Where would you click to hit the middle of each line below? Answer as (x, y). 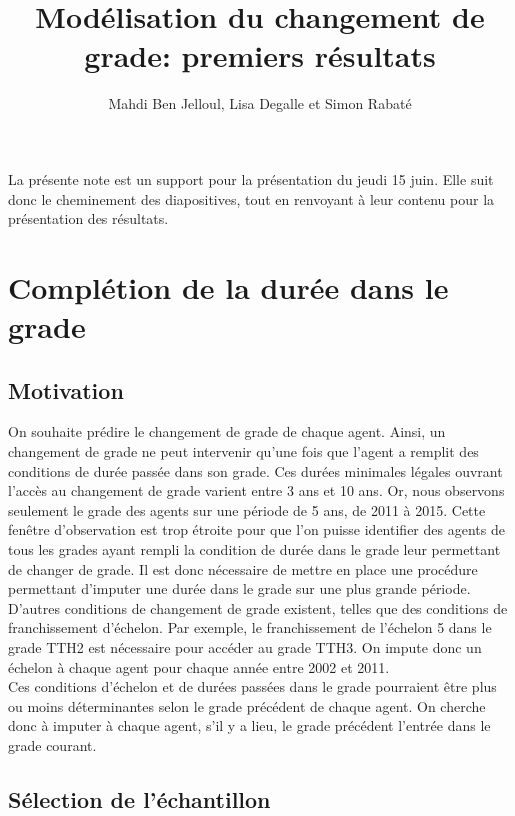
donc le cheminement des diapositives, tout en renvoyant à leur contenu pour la (251, 198)
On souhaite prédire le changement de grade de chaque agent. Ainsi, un (227, 431)
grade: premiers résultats (260, 55)
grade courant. (52, 744)
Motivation (66, 389)
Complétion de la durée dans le (228, 286)
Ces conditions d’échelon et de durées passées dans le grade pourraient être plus (252, 686)
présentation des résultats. (88, 218)
